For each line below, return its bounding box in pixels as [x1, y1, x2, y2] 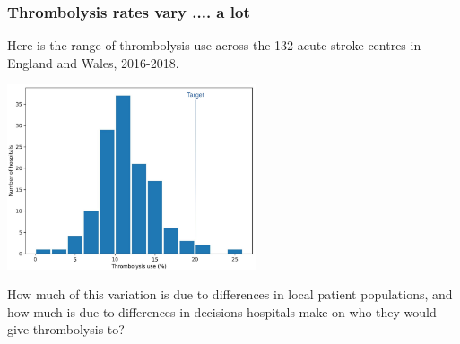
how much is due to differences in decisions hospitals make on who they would [7, 302, 437, 321]
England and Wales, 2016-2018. [7, 53, 179, 72]
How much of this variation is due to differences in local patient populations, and [7, 285, 453, 304]
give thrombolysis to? [7, 320, 125, 339]
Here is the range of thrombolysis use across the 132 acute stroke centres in [7, 36, 421, 55]
